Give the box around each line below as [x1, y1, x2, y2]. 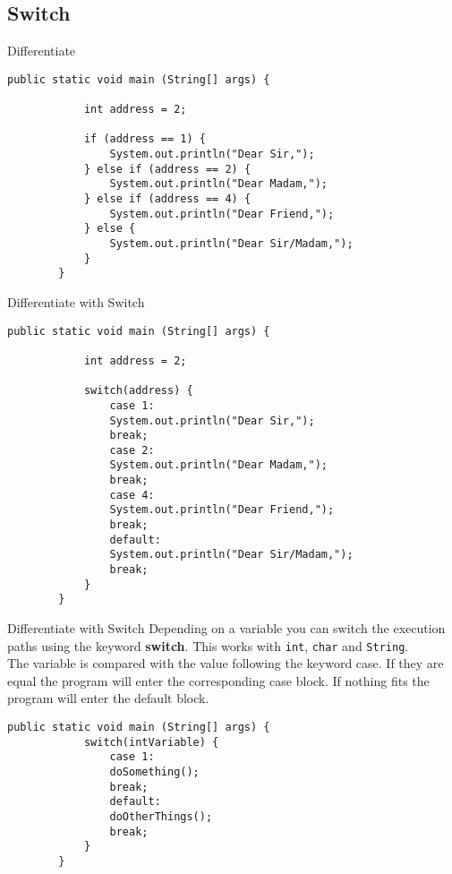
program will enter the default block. [7, 689, 209, 707]
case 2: [109, 443, 155, 457]
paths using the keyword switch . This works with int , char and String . [7, 636, 409, 655]
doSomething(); [109, 766, 200, 779]
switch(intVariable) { [83, 735, 219, 749]
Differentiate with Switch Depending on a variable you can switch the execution [7, 619, 446, 638]
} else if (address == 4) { [83, 193, 252, 206]
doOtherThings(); [109, 810, 213, 824]
